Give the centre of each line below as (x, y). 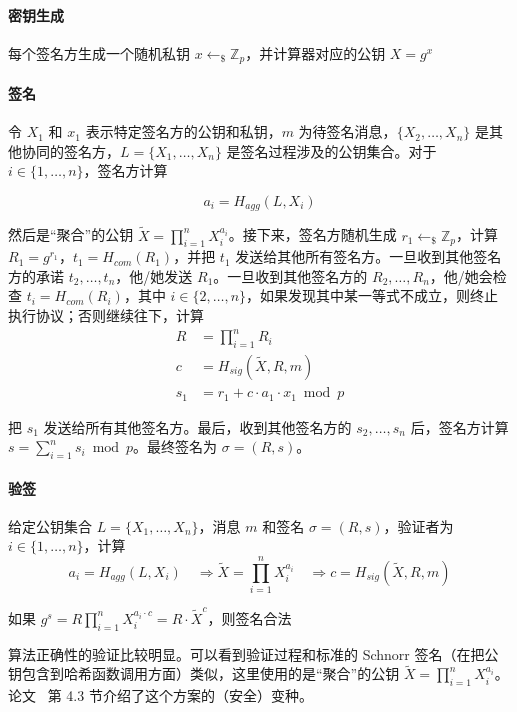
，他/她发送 (154, 275)
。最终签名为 (175, 446)
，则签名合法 (249, 617)
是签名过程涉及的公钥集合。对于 (331, 150)
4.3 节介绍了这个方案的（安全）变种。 (189, 695)
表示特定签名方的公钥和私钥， (183, 131)
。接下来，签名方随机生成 (312, 234)
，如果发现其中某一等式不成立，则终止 (372, 295)
